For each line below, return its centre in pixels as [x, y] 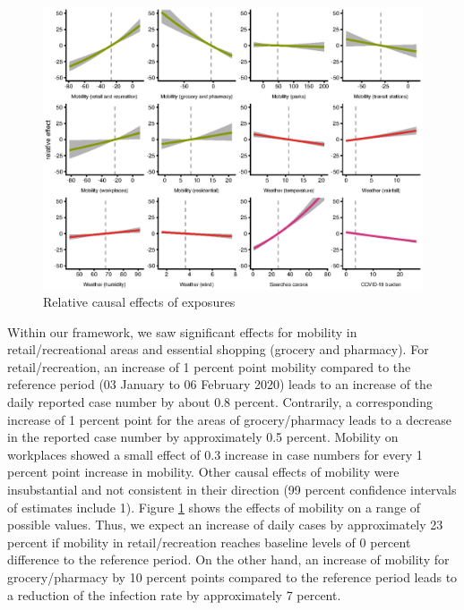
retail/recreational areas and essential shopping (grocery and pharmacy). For [218, 349]
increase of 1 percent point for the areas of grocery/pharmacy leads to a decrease [230, 419]
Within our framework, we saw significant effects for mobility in [182, 331]
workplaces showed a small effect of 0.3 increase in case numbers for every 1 [215, 454]
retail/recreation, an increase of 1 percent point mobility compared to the [209, 366]
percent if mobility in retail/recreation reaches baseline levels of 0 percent [209, 542]
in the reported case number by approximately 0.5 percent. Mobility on [203, 437]
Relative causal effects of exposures [139, 302]
